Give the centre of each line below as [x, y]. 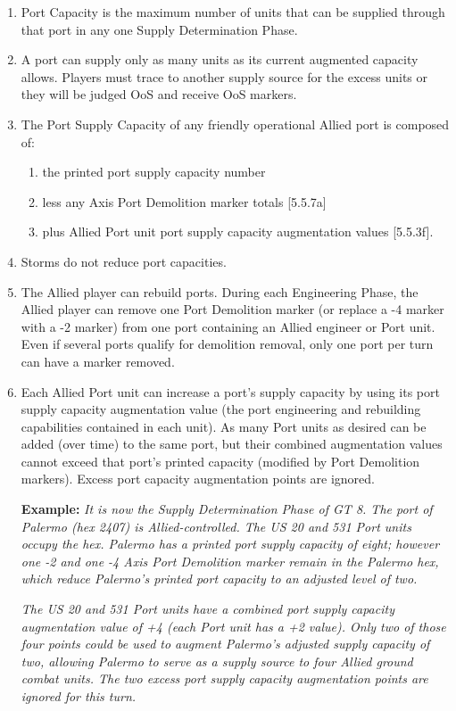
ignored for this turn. [79, 696]
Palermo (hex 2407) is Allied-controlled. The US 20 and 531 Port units [216, 526]
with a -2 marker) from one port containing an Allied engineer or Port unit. [228, 326]
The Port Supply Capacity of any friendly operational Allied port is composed [235, 124]
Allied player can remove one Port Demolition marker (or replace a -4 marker [232, 309]
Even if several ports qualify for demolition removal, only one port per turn [227, 344]
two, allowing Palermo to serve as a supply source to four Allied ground [217, 661]
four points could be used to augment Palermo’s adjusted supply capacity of [225, 644]
